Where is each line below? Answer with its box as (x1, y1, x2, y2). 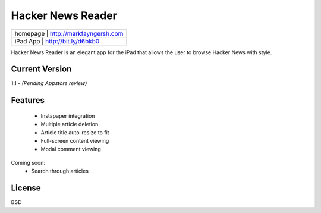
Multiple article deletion (40, 121, 99, 128)
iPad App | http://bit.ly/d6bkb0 (14, 37, 100, 45)
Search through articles (31, 167, 89, 175)
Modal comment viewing (40, 146, 101, 153)
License (11, 183, 41, 193)
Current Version (11, 64, 72, 74)
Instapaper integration (40, 112, 95, 119)
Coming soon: (11, 159, 46, 166)
